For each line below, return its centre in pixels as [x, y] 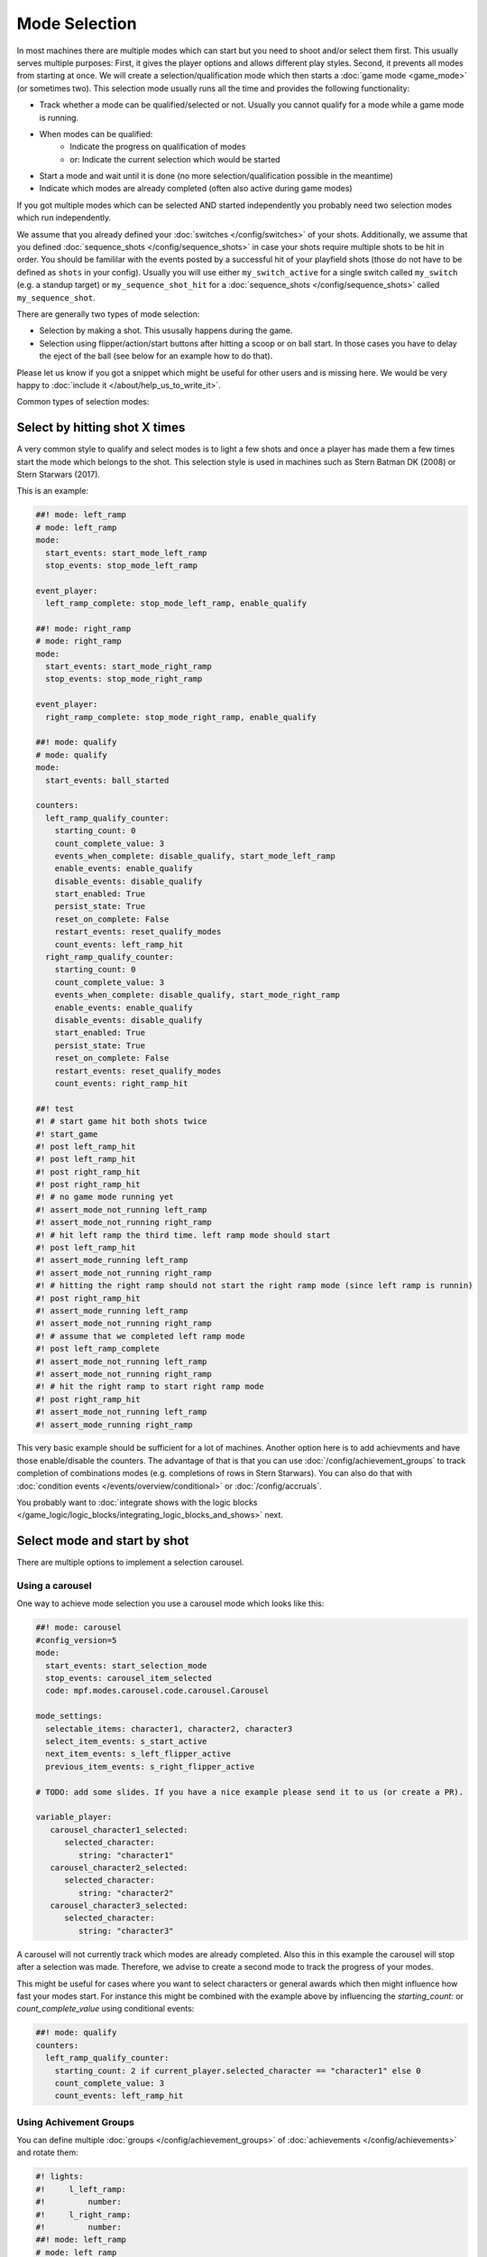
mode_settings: [69, 1716]
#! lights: [60, 2177]
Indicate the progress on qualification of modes [158, 147]
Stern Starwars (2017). [59, 474]
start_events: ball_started [107, 780]
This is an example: [53, 491]
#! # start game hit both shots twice [121, 1121]
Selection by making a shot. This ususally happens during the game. [166, 330]
